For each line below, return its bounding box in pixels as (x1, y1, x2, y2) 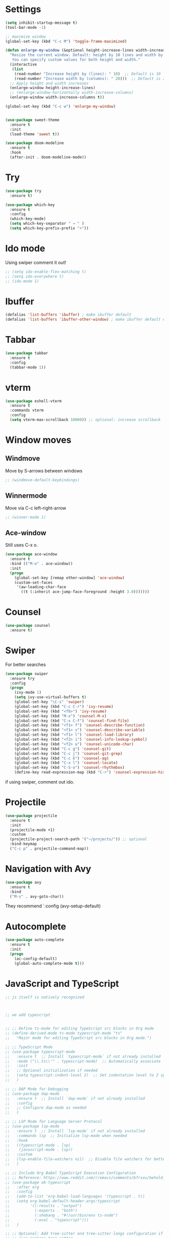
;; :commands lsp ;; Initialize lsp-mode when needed (5, 1133, 127, 1138)
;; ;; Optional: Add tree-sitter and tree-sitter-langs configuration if (5, 1231, 163, 1236)
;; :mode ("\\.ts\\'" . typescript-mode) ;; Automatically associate (5, 1059, 161, 1064)
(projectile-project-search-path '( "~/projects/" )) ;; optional (10, 837, 147, 842)
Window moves (5, 434, 71, 446)
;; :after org (5, 1184, 39, 1190)
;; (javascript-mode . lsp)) (5, 1147, 73, 1152)
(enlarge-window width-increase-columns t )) (10, 95, 105, 100)
